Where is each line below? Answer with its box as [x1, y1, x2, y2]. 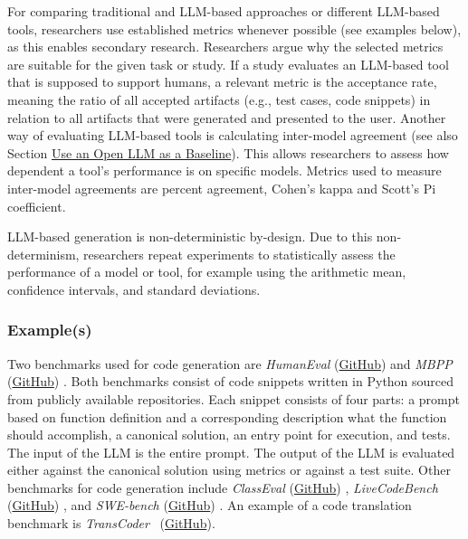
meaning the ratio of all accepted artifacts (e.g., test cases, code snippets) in [7, 90, 431, 109]
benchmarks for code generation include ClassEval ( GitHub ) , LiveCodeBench [7, 478, 438, 496]
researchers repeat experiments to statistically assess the [83, 244, 396, 263]
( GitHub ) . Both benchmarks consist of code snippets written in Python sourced [7, 372, 454, 391]
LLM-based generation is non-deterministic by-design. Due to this [7, 227, 373, 246]
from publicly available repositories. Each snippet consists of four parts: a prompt [7, 389, 460, 408]
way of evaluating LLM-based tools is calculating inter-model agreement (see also [7, 126, 458, 145]
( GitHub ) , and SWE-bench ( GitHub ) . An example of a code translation [7, 496, 412, 515]
